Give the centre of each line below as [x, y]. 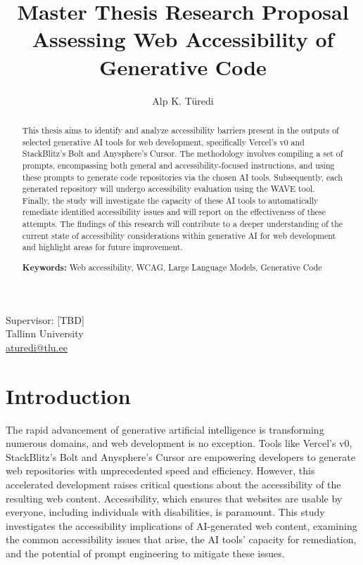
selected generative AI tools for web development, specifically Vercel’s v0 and [163, 142]
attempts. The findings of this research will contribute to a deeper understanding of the [183, 224]
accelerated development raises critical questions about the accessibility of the [173, 484]
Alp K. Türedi [183, 100]
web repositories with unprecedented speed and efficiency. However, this [160, 470]
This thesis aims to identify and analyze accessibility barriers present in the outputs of [180, 130]
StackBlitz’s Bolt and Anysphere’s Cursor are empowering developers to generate [180, 456]
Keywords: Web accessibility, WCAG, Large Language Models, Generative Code [172, 267]
